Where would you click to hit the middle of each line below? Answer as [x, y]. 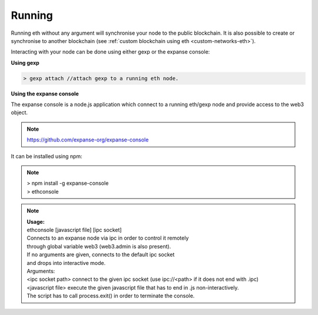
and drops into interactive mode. [66, 263]
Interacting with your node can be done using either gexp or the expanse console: [110, 52]
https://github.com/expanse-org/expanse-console [88, 140]
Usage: [36, 221]
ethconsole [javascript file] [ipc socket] [74, 230]
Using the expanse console [45, 94]
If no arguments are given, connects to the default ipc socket [101, 255]
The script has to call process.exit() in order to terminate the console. [111, 296]
